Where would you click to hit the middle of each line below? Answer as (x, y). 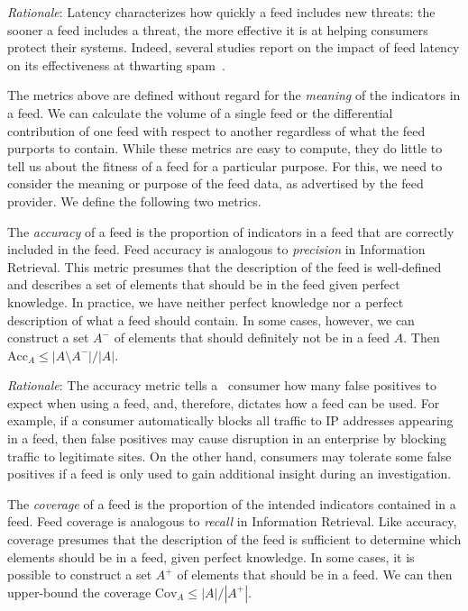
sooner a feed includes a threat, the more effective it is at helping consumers (218, 29)
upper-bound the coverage (79, 592)
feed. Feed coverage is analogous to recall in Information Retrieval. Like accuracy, (232, 521)
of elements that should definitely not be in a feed (252, 337)
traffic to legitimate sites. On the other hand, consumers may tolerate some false (229, 456)
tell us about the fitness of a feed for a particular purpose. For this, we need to (225, 165)
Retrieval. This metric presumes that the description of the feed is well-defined (225, 266)
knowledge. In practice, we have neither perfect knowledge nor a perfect (206, 301)
